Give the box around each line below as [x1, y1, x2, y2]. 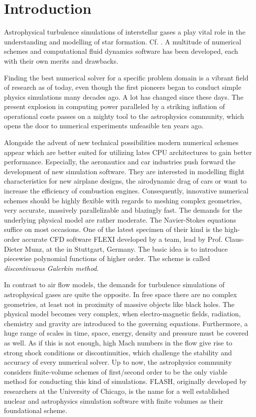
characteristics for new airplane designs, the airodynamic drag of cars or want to [4, 176, 247, 186]
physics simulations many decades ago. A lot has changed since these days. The [4, 91, 244, 102]
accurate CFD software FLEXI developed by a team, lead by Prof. [22, 234, 223, 244]
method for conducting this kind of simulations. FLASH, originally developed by [4, 376, 247, 386]
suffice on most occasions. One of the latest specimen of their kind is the [4, 224, 223, 234]
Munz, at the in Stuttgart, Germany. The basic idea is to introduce [25, 243, 228, 254]
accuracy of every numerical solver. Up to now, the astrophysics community [4, 357, 232, 367]
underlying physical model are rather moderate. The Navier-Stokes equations [4, 214, 236, 225]
